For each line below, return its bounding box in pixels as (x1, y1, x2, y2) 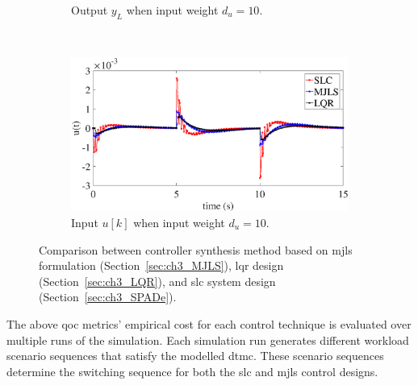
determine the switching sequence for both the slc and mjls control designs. (6, 362, 378, 379)
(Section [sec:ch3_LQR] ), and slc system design (39, 272, 276, 289)
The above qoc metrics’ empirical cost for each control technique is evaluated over (6, 315, 412, 332)
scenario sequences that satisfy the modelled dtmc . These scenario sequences (6, 347, 384, 364)
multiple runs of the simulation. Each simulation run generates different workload (6, 331, 409, 348)
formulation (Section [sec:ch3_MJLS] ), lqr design (39, 257, 284, 274)
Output (71, 2, 108, 18)
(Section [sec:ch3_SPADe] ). (39, 288, 177, 305)
